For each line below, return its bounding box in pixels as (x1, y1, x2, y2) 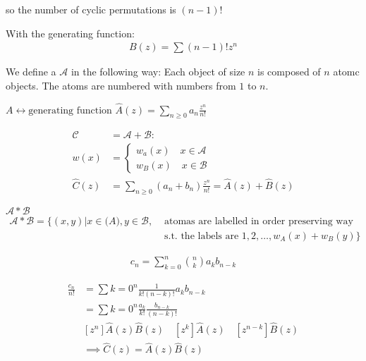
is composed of (257, 64, 321, 79)
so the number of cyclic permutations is (6, 2, 176, 16)
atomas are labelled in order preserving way (164, 216, 353, 226)
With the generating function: (6, 25, 135, 40)
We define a (6, 64, 56, 79)
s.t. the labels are (164, 231, 239, 241)
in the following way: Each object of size (71, 64, 245, 79)
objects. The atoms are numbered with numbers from (6, 78, 236, 92)
